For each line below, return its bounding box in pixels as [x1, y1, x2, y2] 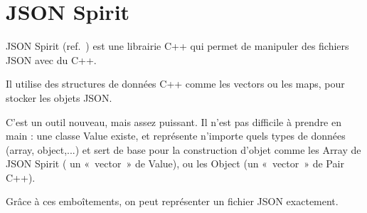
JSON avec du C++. [6, 52, 97, 67]
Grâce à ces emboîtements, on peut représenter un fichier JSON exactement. [6, 194, 339, 209]
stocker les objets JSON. [6, 90, 112, 105]
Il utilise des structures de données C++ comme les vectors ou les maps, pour [6, 76, 345, 91]
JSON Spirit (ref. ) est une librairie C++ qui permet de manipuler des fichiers [6, 38, 349, 53]
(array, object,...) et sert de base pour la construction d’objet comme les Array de [6, 142, 361, 157]
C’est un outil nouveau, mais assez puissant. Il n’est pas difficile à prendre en [6, 114, 341, 129]
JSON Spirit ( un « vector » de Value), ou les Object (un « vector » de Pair [6, 156, 344, 171]
